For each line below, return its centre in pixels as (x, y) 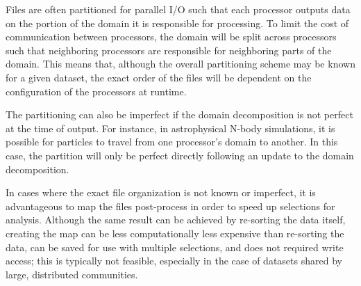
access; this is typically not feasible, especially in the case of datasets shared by (174, 261)
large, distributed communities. (72, 274)
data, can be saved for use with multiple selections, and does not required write (175, 247)
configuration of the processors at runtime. (96, 91)
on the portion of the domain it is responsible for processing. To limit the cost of (177, 23)
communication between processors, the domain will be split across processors (171, 37)
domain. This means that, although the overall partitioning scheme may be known (180, 64)
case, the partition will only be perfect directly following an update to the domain (180, 155)
